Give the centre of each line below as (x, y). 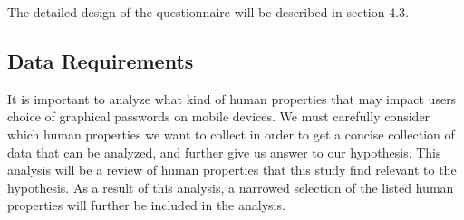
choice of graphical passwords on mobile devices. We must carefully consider (219, 116)
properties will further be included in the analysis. (146, 205)
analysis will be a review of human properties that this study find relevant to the (232, 170)
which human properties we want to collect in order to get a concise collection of (231, 134)
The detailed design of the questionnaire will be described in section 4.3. (208, 12)
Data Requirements (101, 60)
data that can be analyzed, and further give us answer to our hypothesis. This (224, 152)
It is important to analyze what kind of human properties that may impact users (232, 98)
